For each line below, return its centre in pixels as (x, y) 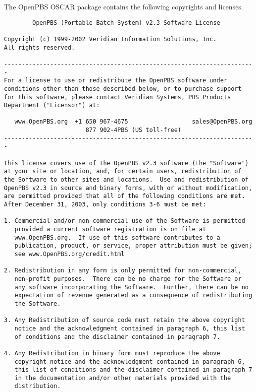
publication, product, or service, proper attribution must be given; (133, 246)
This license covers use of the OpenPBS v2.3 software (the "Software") (126, 163)
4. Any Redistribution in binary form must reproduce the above (112, 353)
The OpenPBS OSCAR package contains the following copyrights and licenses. (124, 6)
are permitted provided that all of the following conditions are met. (125, 196)
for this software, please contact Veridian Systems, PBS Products (118, 97)
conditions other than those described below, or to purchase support (123, 89)
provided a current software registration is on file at (110, 229)
